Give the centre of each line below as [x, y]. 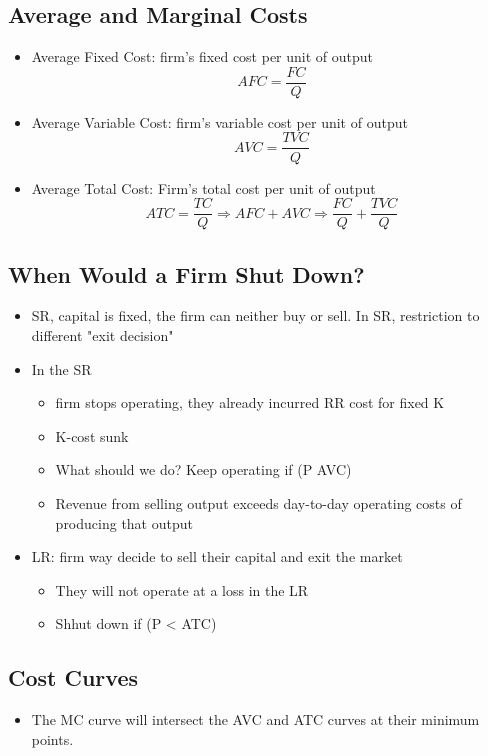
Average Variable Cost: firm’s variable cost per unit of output [219, 121]
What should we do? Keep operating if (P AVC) [203, 469]
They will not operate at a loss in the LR [182, 589]
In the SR [61, 368]
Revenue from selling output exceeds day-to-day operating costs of [258, 502]
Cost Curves [73, 677]
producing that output [124, 522]
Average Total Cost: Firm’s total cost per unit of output [203, 187]
